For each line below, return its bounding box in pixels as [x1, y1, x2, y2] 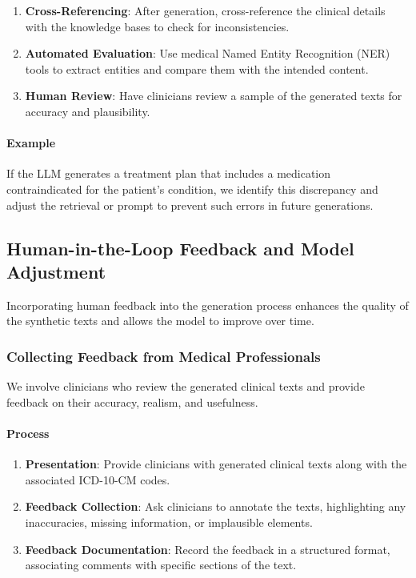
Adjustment [6, 259, 106, 283]
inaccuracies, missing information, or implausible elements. [25, 513, 313, 530]
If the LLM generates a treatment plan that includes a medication [6, 165, 331, 182]
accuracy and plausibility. [25, 102, 150, 119]
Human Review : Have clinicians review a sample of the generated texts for [25, 87, 402, 104]
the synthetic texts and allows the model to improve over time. [6, 312, 314, 329]
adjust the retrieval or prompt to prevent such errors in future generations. [6, 196, 374, 213]
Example [6, 134, 56, 151]
